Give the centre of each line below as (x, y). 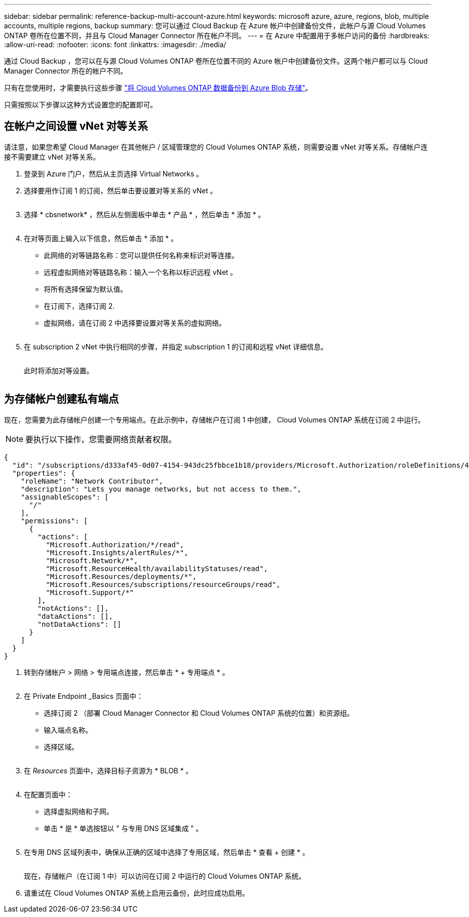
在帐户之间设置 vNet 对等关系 (76, 126)
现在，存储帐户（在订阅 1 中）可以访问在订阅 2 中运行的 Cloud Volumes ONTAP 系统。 (165, 876)
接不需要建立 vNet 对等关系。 (52, 157)
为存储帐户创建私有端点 (61, 399)
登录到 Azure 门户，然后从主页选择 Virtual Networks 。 (114, 173)
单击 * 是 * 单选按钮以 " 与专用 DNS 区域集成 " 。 (123, 828)
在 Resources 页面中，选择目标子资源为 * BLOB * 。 (108, 770)
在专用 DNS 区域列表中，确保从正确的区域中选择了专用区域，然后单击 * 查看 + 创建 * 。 (167, 852)
